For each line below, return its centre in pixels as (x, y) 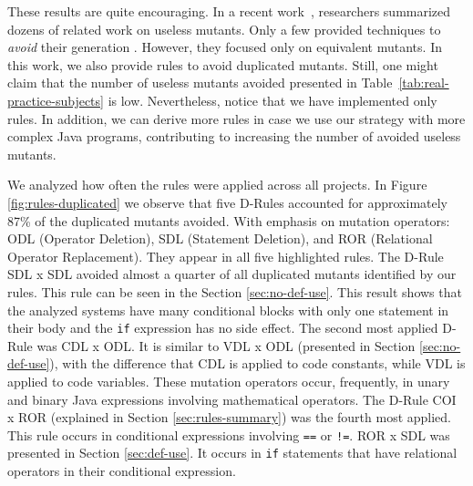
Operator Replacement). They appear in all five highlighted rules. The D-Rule (226, 256)
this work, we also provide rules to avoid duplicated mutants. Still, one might (223, 64)
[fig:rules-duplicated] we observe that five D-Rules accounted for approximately (228, 202)
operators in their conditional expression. (122, 471)
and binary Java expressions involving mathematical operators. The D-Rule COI (232, 399)
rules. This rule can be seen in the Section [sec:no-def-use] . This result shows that (235, 291)
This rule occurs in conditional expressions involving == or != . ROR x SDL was (229, 434)
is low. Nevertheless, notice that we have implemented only (272, 100)
